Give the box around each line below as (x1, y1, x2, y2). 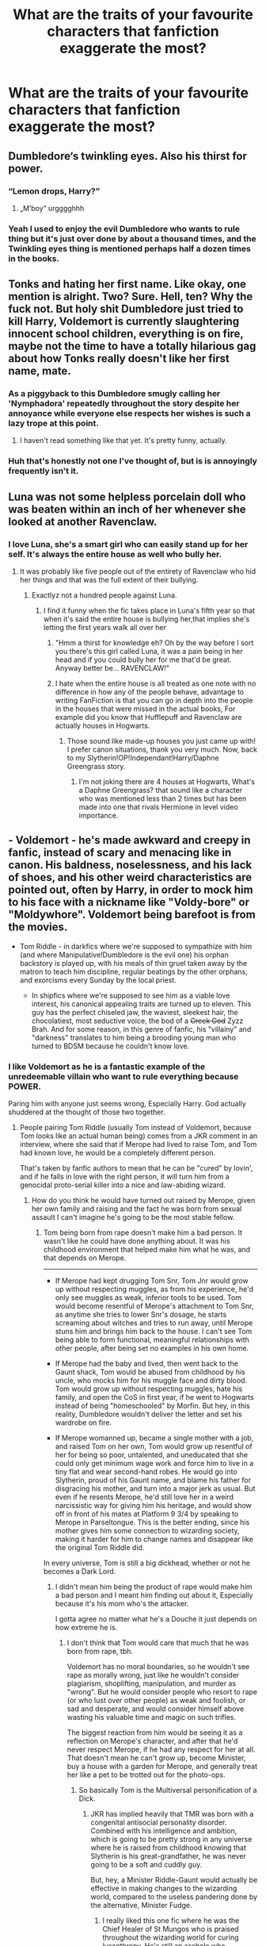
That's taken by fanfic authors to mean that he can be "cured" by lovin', (19, 1163, 253, 1173)
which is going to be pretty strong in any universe (90, 1835, 253, 1844)
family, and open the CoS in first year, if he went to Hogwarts (55, 1393, 255, 1402)
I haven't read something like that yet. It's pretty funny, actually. (19, 436, 227, 445)
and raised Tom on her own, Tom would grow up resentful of (55, 1442, 253, 1452)
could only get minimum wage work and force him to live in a (55, 1459, 254, 1468)
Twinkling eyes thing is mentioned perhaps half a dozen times (8, 243, 251, 254)
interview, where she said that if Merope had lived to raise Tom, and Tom (19, 1140, 257, 1149)
